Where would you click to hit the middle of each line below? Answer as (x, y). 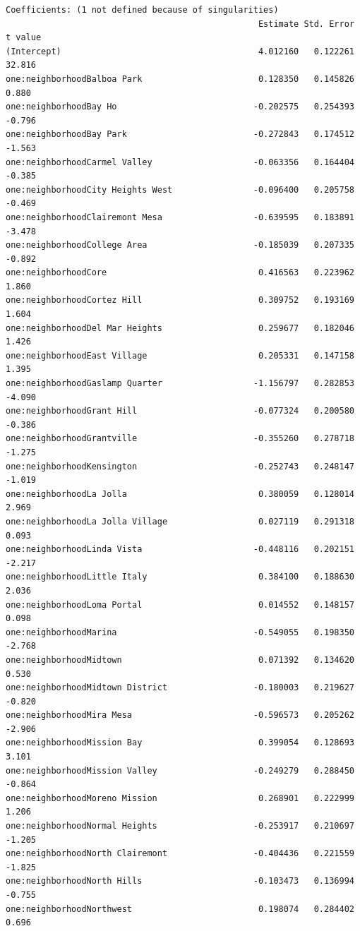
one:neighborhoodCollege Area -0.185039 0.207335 (180, 245)
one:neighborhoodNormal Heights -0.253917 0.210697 (180, 826)
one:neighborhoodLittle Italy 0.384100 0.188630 (180, 577)
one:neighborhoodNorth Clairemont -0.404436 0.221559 (180, 854)
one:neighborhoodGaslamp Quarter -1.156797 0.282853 (180, 384)
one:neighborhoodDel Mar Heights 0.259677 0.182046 (180, 328)
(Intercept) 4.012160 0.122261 (180, 51)
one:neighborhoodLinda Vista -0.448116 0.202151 (180, 549)
